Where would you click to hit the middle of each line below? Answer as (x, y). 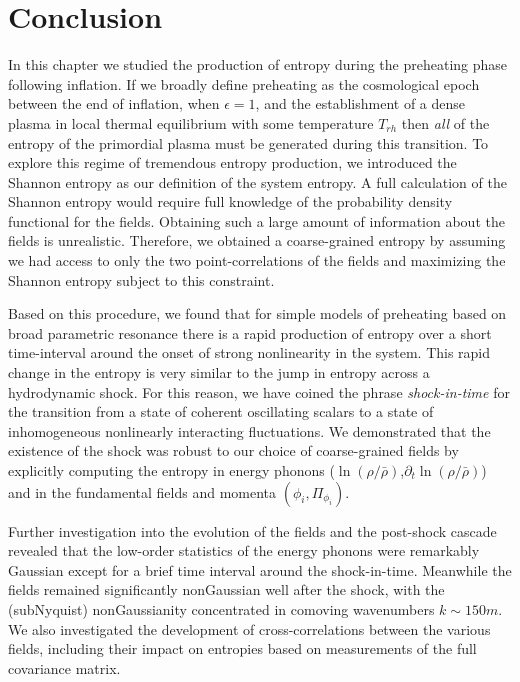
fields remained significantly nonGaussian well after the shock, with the (226, 589)
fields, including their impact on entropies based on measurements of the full (242, 648)
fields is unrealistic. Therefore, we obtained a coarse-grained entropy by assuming (257, 240)
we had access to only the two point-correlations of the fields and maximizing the (257, 260)
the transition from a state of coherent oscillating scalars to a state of (221, 411)
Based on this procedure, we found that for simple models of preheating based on (257, 313)
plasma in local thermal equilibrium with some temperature (191, 122)
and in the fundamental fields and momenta (142, 491)
